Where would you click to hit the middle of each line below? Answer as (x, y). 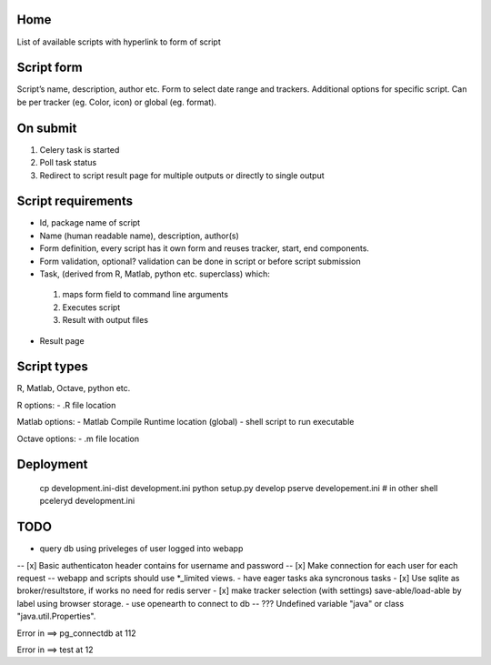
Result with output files (105, 320)
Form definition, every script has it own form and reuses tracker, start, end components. (205, 248)
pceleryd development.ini (87, 501)
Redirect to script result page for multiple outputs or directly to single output (182, 175)
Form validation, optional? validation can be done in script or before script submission (200, 261)
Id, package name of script (90, 223)
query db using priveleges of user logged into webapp (141, 549)
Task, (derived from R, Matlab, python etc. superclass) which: (155, 274)
